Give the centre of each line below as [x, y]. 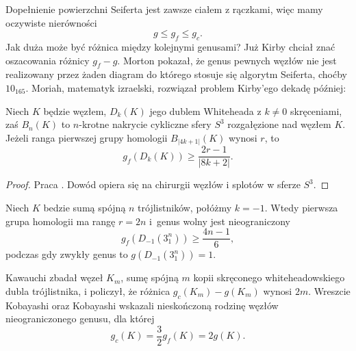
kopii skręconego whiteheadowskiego [269, 277]
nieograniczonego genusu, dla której [80, 318]
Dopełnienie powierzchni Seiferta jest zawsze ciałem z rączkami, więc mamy [164, 9]
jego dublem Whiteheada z [205, 110]
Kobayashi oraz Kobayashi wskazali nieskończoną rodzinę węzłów [142, 305]
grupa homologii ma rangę [61, 221]
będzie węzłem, [75, 110]
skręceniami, [316, 110]
